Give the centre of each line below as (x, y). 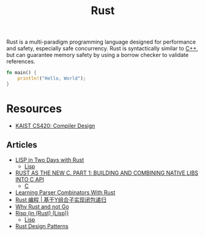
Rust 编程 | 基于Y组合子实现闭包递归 (61, 199)
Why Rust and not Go (42, 207)
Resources (34, 108)
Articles (22, 145)
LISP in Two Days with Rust (50, 159)
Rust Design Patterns (42, 226)
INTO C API (29, 179)
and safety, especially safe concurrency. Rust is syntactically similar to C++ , (102, 48)
